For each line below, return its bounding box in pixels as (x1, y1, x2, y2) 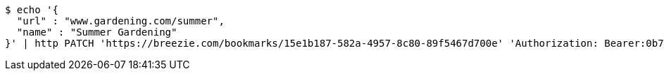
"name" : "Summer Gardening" (16, 26, 177, 38)
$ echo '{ (5, 4, 58, 15)
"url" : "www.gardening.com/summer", (16, 15, 225, 26)
